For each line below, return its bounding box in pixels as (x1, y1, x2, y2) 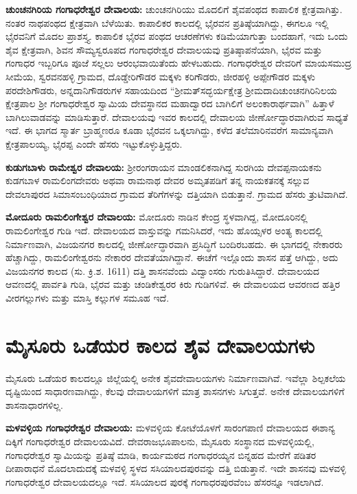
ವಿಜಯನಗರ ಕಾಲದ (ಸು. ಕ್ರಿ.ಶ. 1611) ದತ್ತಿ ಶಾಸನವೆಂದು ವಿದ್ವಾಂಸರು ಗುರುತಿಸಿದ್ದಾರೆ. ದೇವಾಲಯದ (5, 263, 320, 278)
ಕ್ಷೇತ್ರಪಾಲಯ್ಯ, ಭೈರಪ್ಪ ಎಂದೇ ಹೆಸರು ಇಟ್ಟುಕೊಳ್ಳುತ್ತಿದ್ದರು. (5, 136, 183, 150)
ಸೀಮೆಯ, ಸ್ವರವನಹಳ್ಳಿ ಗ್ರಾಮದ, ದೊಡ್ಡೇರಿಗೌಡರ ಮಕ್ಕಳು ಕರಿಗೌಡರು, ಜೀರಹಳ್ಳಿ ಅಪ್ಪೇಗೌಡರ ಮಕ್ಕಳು (5, 69, 315, 83)
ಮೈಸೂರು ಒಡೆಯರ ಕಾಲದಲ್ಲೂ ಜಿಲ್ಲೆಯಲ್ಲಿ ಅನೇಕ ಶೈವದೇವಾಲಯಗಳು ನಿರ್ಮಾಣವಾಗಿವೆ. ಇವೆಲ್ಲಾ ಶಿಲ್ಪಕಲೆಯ (5, 370, 346, 385)
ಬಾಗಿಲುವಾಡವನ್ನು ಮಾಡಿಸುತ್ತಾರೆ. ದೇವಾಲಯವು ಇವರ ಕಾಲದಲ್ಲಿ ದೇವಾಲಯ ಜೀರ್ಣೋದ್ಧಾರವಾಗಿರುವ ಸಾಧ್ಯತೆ (5, 109, 348, 124)
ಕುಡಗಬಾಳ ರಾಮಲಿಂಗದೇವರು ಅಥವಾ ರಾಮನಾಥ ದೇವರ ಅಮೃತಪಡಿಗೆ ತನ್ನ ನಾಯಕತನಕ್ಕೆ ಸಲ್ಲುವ (5, 173, 310, 188)
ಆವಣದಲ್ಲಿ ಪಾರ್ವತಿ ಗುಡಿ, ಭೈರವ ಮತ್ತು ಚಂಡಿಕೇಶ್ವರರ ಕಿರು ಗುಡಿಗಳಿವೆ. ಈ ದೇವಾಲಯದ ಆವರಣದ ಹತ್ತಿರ (5, 277, 341, 291)
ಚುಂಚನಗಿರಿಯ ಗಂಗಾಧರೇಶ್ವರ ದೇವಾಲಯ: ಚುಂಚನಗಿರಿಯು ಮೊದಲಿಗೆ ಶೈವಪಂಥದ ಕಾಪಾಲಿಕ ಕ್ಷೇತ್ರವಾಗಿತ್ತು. (5, 2, 343, 16)
